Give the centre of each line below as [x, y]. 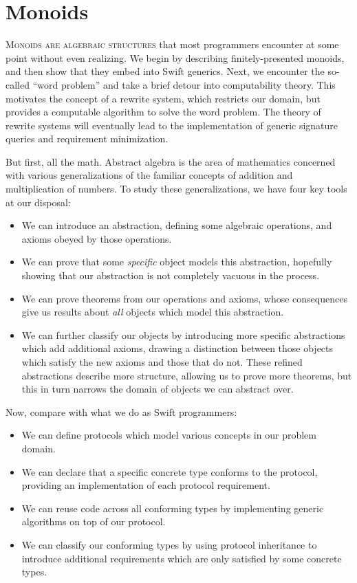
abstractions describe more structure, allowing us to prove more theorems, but [187, 375]
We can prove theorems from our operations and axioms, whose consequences [184, 298]
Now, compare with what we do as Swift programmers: [121, 411]
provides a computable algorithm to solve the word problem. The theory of [163, 112]
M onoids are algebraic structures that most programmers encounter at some [172, 44]
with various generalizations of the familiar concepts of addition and [149, 175]
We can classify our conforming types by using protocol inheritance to [169, 544]
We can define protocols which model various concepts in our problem [169, 435]
